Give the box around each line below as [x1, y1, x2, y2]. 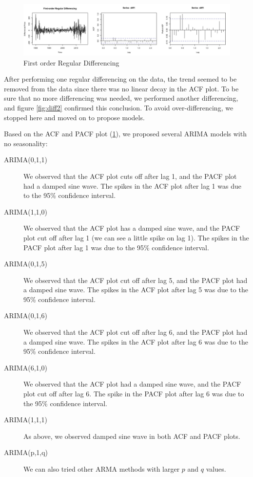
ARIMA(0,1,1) [4, 154, 47, 165]
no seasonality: [4, 138, 48, 148]
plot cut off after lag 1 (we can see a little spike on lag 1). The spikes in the [23, 232, 249, 242]
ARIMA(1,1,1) [4, 414, 47, 425]
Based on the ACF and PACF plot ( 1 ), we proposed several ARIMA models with [4, 129, 247, 139]
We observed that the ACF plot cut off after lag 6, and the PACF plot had [23, 327, 248, 337]
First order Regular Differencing [23, 57, 119, 67]
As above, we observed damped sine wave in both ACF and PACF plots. [23, 431, 240, 441]
